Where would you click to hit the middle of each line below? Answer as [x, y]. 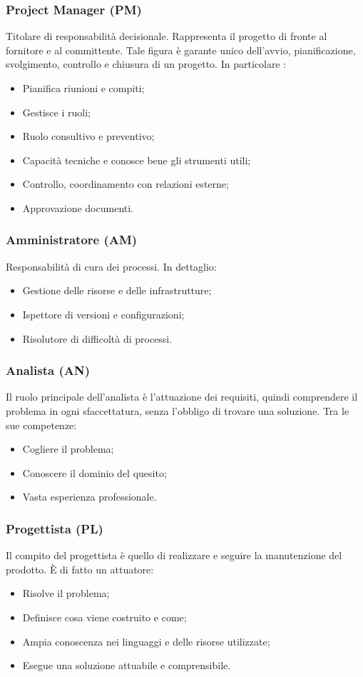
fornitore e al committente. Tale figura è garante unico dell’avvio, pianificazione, [181, 50]
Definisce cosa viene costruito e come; [104, 617]
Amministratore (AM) [72, 240]
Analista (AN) [48, 370]
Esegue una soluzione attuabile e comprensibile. [127, 665]
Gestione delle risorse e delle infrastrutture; [117, 290]
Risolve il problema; [66, 593]
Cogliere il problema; [68, 449]
